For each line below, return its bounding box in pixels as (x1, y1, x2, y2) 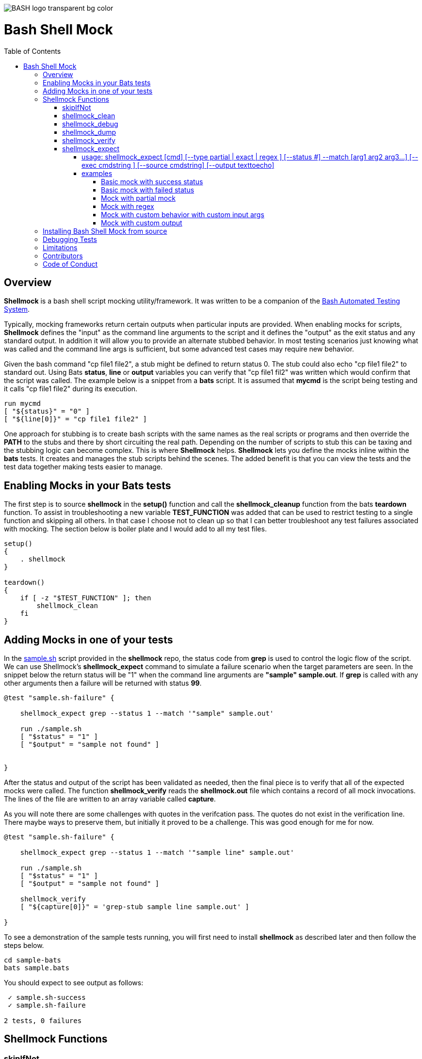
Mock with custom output (101, 218, 182, 227)
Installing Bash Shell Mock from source (43, 226, 167, 235)
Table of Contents (4, 47, 61, 55)
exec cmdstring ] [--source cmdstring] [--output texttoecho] (81, 160, 275, 169)
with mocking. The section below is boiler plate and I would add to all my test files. (4, 525, 267, 533)
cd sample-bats (4, 956, 62, 964)
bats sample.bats (4, 964, 69, 972)
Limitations (43, 243, 78, 252)
